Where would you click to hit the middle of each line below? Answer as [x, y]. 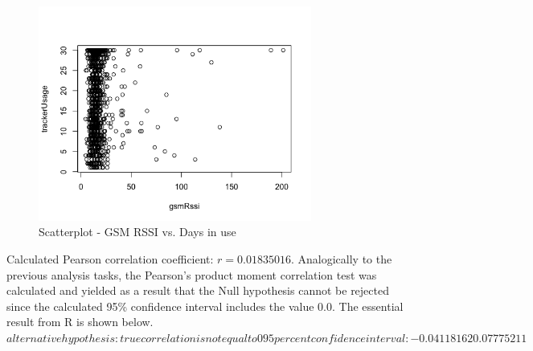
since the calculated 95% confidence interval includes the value [160, 306]
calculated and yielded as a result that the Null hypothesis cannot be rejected [198, 290]
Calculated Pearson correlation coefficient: [110, 259]
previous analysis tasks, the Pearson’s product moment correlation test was [192, 274]
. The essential [368, 306]
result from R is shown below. [80, 322]
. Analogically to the [341, 259]
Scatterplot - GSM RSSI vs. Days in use [137, 232]
